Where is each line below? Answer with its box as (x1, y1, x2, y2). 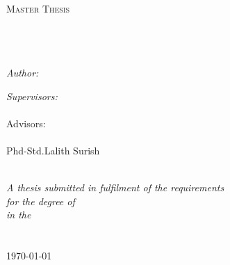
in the (6, 207, 31, 222)
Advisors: (6, 115, 46, 130)
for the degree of (6, 193, 75, 208)
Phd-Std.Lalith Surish (6, 143, 100, 157)
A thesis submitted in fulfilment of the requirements (6, 180, 224, 195)
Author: (6, 65, 39, 79)
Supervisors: (6, 88, 58, 103)
